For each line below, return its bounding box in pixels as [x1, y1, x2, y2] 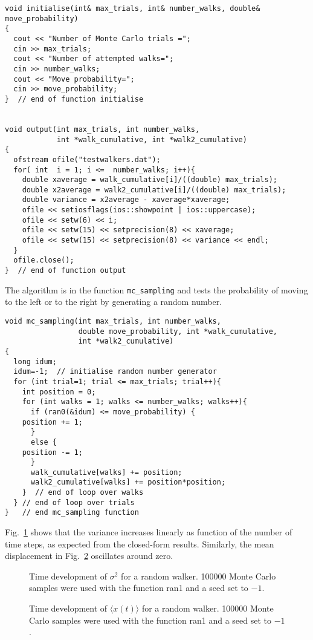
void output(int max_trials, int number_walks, [5, 125, 200, 134]
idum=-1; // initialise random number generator [13, 367, 217, 376]
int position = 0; [22, 387, 96, 396]
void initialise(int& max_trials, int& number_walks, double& [5, 4, 260, 13]
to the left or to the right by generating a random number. [5, 295, 222, 308]
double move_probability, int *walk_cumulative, [78, 327, 278, 336]
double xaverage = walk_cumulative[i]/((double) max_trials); [22, 175, 278, 184]
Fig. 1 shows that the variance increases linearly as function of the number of [5, 526, 292, 538]
